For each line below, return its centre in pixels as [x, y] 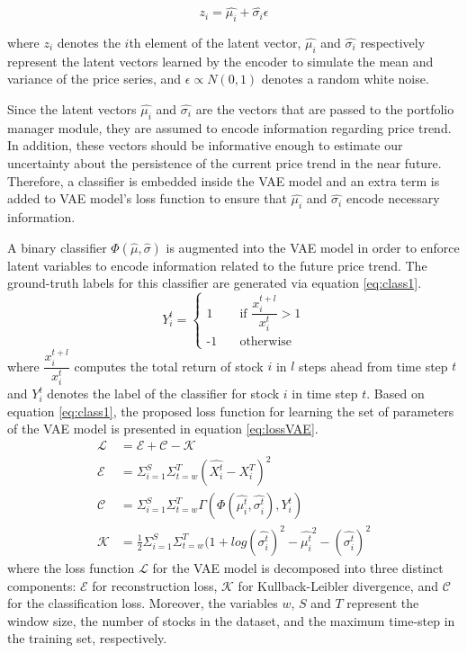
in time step [325, 393]
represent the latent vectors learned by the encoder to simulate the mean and [220, 61]
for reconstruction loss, [155, 585]
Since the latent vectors [72, 109]
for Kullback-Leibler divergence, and [338, 585]
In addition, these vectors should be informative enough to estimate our [205, 145]
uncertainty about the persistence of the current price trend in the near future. [225, 162]
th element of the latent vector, [215, 43]
